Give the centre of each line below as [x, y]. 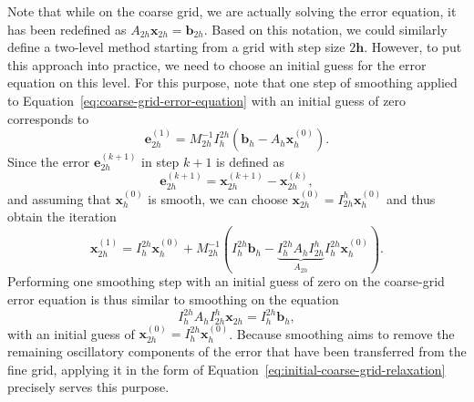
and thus [411, 198]
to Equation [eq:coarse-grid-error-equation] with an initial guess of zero [207, 100]
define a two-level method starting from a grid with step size [176, 47]
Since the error [49, 161]
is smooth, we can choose [218, 198]
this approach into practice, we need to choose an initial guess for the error [217, 64]
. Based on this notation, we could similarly [325, 29]
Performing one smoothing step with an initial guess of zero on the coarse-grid [226, 281]
